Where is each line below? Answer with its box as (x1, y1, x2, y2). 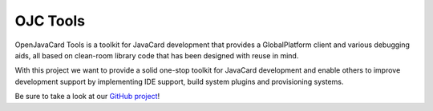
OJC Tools (14, 12, 86, 30)
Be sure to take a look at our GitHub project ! (14, 92, 160, 101)
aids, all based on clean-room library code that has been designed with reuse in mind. (14, 50, 299, 60)
